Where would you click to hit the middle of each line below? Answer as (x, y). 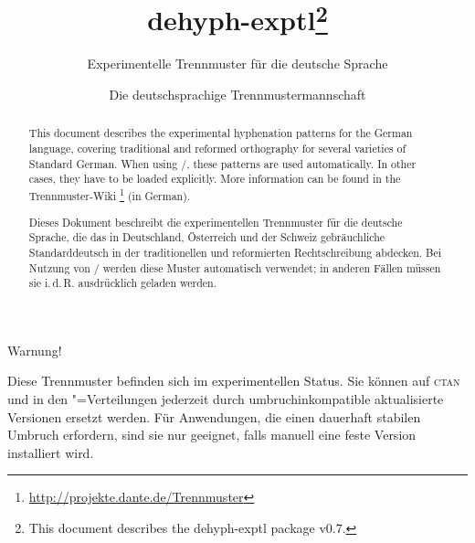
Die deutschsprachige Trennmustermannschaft (237, 95)
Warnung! (35, 350)
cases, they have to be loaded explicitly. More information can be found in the (215, 179)
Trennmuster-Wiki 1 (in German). (110, 195)
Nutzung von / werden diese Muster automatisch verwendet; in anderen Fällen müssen (235, 267)
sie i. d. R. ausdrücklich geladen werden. (122, 283)
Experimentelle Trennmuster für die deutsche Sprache (237, 64)
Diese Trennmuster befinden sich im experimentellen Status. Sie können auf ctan (234, 381)
